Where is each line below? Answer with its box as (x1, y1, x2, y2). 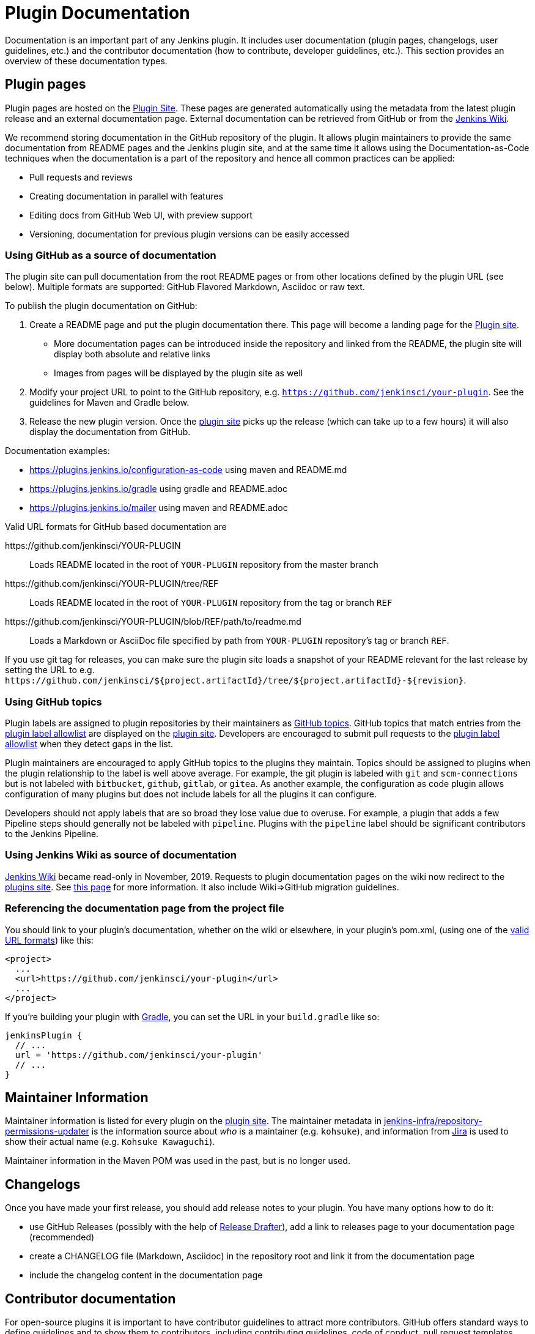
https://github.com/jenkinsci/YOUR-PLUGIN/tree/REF (5, 578, 219, 589)
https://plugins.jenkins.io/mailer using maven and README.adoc (29, 502, 288, 513)
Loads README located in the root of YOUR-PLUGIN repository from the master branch (29, 559, 378, 570)
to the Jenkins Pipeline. (5, 829, 99, 840)
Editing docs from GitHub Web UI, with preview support (29, 209, 253, 220)
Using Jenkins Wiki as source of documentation (5, 849, 237, 862)
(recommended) (29, 1232, 95, 1243)
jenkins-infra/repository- (384, 1116, 483, 1127)
